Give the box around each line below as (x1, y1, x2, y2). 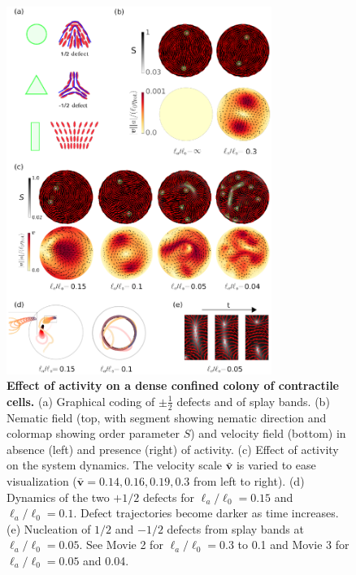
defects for (142, 488, 194, 505)
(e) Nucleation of (7, 520, 91, 537)
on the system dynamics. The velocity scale (7, 456, 223, 473)
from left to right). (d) (193, 472, 305, 489)
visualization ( (7, 472, 77, 489)
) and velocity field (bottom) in (190, 425, 346, 442)
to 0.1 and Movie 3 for (237, 536, 349, 553)
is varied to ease (236, 456, 316, 473)
